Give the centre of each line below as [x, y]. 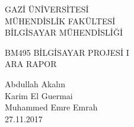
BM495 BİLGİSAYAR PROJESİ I [67, 52]
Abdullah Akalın [35, 83]
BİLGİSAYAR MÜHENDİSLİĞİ [64, 32]
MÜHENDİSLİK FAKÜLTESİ [60, 20]
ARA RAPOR [31, 64]
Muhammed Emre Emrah [51, 107]
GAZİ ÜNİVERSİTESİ [47, 9]
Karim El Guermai [39, 95]
